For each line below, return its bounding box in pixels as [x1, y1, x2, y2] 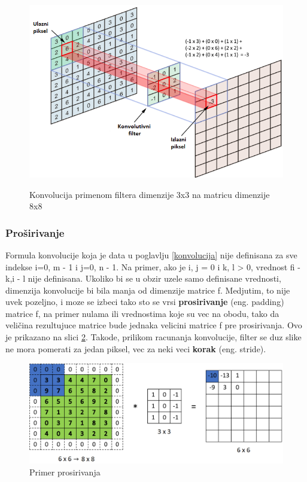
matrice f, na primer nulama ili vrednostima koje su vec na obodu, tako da [5, 307, 279, 319]
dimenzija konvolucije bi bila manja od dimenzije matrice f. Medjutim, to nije [5, 283, 290, 296]
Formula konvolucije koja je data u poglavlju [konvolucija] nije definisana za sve [5, 248, 297, 261]
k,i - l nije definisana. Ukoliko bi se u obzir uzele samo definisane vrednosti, [5, 272, 281, 285]
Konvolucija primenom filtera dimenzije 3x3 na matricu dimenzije [29, 188, 270, 200]
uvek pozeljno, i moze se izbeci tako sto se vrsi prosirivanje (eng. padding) [5, 295, 284, 308]
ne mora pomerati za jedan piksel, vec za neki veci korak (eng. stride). [5, 342, 266, 355]
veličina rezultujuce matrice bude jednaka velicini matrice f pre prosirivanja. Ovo [5, 319, 302, 331]
